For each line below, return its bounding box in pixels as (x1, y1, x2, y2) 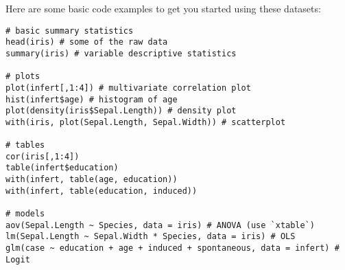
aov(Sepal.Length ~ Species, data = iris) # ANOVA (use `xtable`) (5, 220, 316, 230)
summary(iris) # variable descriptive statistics (5, 48, 237, 58)
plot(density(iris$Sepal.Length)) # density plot (5, 106, 237, 116)
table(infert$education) (5, 163, 119, 173)
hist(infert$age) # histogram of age (5, 94, 178, 104)
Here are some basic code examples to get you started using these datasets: (5, 1, 321, 15)
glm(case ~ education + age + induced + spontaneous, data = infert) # (5, 243, 340, 254)
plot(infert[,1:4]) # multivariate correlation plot (5, 82, 251, 93)
